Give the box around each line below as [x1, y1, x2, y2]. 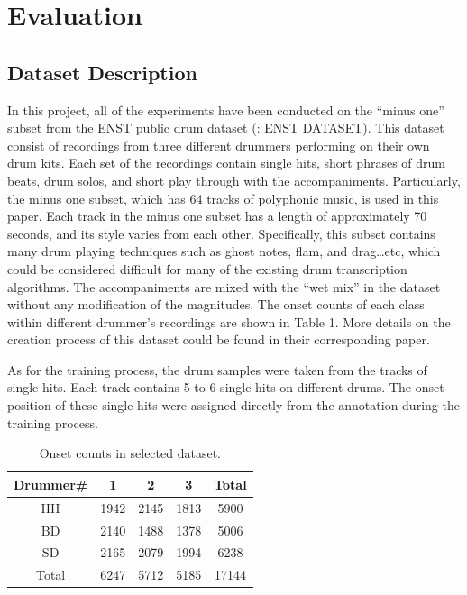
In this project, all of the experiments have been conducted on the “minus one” [7, 100, 444, 119]
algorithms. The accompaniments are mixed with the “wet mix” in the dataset [7, 277, 441, 296]
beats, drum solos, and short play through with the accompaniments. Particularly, [7, 170, 461, 189]
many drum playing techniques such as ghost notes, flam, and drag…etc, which [7, 242, 441, 261]
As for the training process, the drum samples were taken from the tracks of [7, 360, 427, 379]
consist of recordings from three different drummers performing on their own [7, 135, 430, 154]
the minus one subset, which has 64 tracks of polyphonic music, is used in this [7, 188, 439, 207]
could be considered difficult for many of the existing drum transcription [7, 259, 407, 278]
